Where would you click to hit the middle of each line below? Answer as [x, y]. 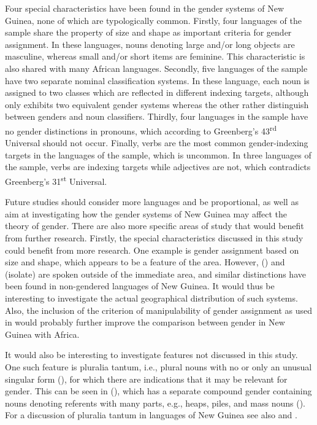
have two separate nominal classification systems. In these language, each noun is [157, 80]
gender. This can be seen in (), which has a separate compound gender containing [158, 391]
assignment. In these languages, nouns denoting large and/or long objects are [150, 44]
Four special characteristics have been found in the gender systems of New [144, 8]
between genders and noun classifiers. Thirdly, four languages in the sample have [157, 116]
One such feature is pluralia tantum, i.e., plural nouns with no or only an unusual [158, 366]
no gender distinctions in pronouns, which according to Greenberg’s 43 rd [141, 130]
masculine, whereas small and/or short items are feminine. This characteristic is [155, 56]
